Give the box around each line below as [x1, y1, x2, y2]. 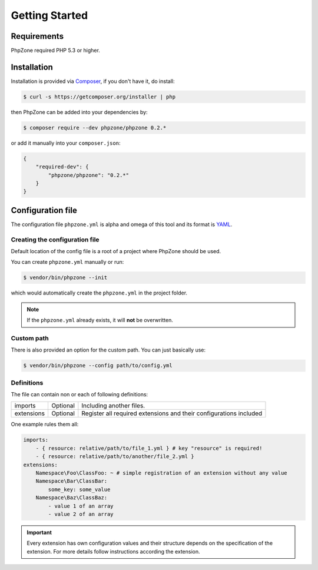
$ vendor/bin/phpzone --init [23, 274, 108, 281]
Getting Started [11, 9, 88, 22]
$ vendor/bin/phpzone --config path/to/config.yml [23, 362, 173, 369]
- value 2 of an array [48, 511, 114, 518]
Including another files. [81, 402, 145, 410]
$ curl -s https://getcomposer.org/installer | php [23, 93, 176, 100]
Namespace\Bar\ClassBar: [35, 478, 108, 485]
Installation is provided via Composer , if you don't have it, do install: [11, 77, 175, 85]
